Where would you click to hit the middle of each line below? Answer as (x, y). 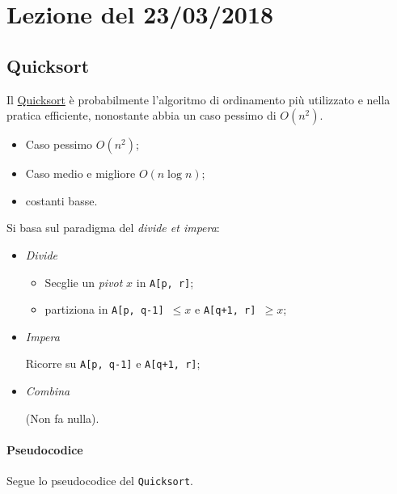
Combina (48, 391)
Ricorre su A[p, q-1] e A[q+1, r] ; (113, 363)
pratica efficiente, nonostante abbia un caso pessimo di (141, 115)
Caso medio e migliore (80, 173)
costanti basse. (61, 200)
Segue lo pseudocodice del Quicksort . (100, 481)
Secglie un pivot (84, 282)
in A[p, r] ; (165, 282)
